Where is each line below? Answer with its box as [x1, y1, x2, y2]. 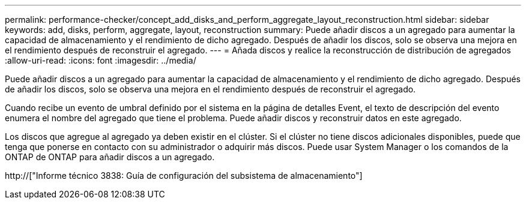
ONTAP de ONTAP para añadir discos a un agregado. [5, 152, 215, 162]
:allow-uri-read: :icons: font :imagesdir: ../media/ [5, 55, 196, 65]
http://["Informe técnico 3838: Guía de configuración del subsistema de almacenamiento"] [5, 170, 363, 181]
